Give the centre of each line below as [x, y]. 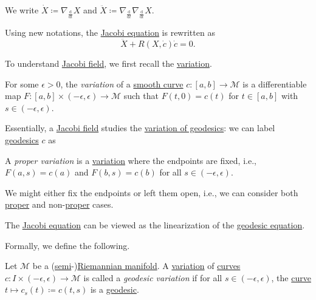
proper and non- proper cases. [59, 204]
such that [141, 96]
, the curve [291, 277]
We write [22, 10]
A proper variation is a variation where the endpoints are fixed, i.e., [131, 160]
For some [22, 84]
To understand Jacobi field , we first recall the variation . [108, 63]
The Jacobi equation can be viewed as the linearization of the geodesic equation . [155, 224]
